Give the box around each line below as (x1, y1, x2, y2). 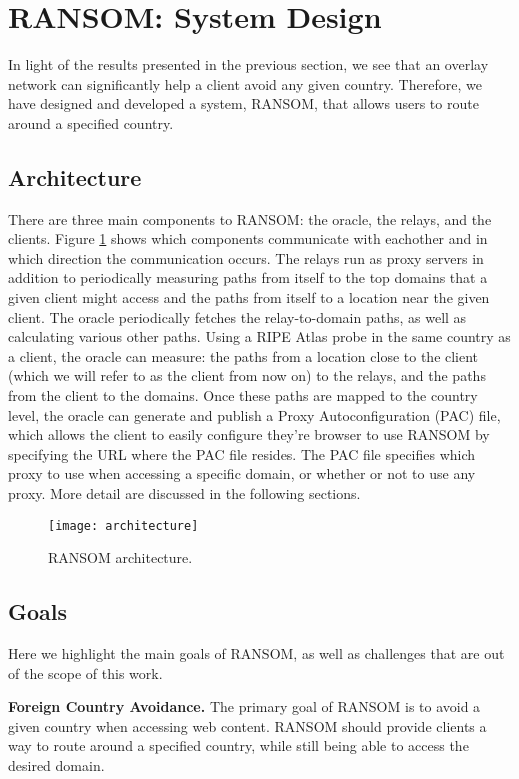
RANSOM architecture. (48, 547, 193, 568)
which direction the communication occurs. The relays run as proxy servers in (8, 247, 484, 268)
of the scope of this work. (8, 662, 163, 683)
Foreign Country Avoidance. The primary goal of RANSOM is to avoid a (8, 696, 481, 717)
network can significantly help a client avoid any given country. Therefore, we (8, 73, 482, 94)
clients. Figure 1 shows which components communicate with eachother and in (8, 228, 488, 249)
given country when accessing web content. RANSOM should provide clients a (8, 715, 487, 736)
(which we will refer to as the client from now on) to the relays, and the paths (8, 365, 486, 386)
